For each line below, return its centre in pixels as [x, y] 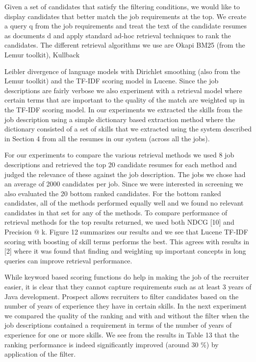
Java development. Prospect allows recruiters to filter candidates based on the [122, 296]
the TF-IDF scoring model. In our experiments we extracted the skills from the [124, 109]
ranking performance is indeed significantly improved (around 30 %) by [112, 344]
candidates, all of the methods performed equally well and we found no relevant [124, 203]
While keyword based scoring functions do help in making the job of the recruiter [127, 277]
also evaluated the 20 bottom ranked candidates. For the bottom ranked [113, 193]
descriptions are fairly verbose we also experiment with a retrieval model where [123, 90]
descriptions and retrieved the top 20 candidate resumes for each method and [121, 164]
